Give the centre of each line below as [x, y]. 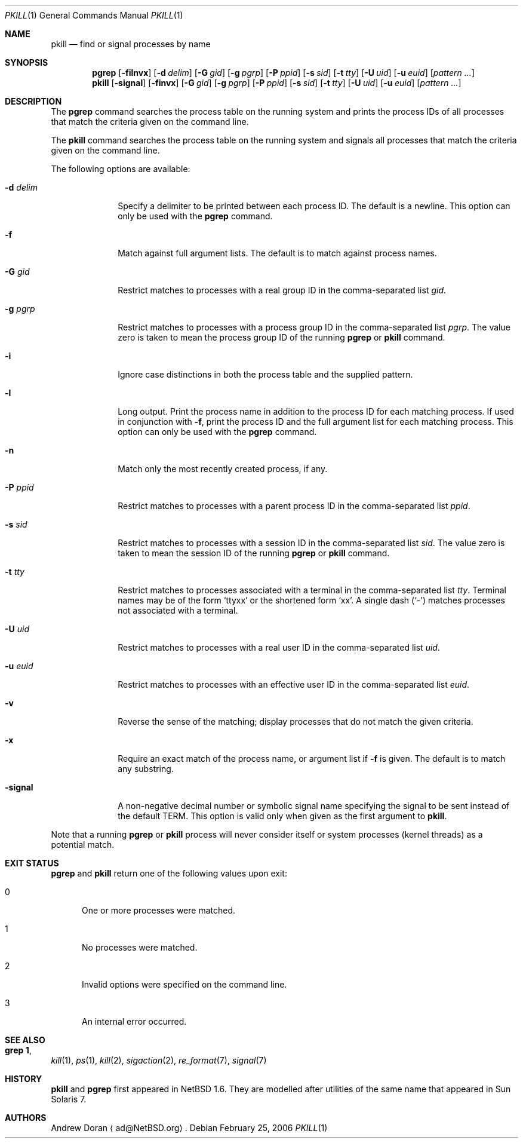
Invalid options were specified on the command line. [184, 984]
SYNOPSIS [27, 62]
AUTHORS [26, 1118]
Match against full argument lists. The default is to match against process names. [277, 253]
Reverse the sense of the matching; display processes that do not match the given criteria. [296, 721]
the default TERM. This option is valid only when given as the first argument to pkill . [282, 816]
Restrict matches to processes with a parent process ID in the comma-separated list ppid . [294, 506]
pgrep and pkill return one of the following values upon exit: [169, 873]
